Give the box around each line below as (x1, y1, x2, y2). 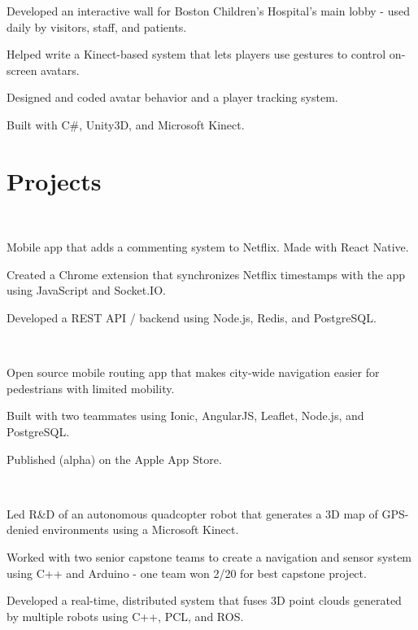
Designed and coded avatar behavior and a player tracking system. (7, 89, 338, 106)
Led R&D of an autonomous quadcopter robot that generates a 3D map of (7, 505, 378, 522)
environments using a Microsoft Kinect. (42, 521, 239, 538)
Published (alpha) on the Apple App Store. (7, 450, 222, 467)
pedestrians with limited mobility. (7, 379, 175, 396)
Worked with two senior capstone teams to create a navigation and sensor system (7, 549, 412, 565)
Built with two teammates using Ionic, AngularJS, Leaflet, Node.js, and (7, 407, 364, 424)
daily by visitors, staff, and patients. (7, 18, 187, 35)
